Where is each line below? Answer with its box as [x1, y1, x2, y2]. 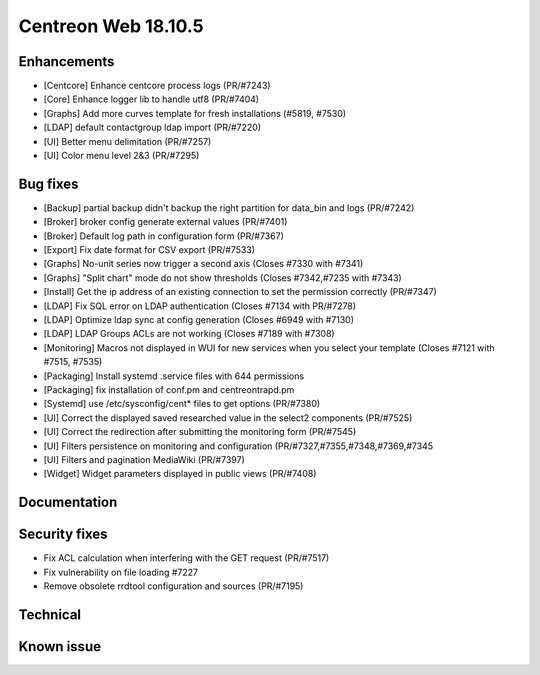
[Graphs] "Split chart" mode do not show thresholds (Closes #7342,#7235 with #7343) [43, 271, 402, 284]
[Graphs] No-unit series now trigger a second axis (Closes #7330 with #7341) [43, 258, 364, 270]
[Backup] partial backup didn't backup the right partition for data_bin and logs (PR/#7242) [43, 201, 415, 214]
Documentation [18, 494, 118, 511]
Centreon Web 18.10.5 [18, 15, 204, 37]
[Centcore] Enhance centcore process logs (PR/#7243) [43, 80, 271, 92]
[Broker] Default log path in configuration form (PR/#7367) [43, 230, 284, 242]
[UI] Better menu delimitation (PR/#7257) [43, 135, 212, 147]
